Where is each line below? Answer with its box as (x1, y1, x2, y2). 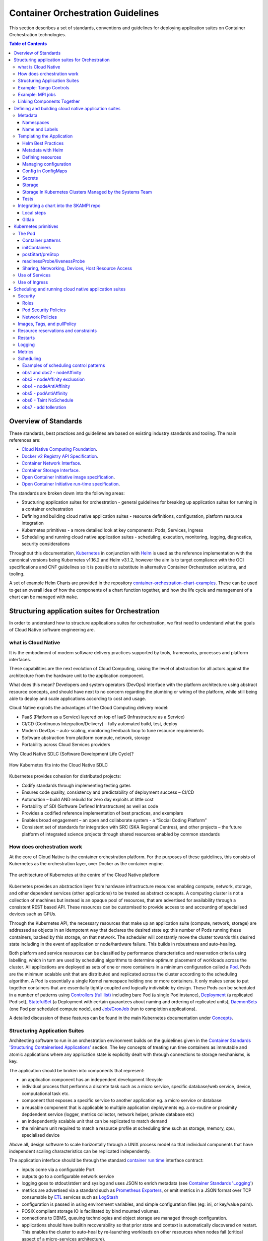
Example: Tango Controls (18, 84, 69, 90)
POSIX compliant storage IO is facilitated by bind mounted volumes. (21, 1208, 160, 1214)
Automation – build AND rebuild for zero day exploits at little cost (21, 796, 154, 802)
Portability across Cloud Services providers (21, 742, 111, 748)
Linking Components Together (18, 98, 80, 104)
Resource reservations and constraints (18, 328, 97, 334)
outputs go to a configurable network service (21, 1173, 114, 1179)
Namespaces (22, 119, 50, 125)
